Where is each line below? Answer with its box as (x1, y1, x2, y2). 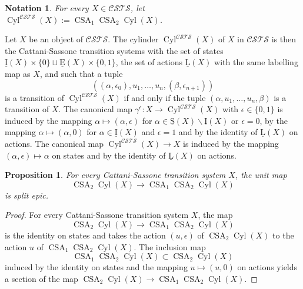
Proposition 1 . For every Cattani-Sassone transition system (5, 169, 226, 181)
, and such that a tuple (39, 67, 123, 79)
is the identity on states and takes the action (5, 228, 166, 241)
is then (271, 33, 296, 45)
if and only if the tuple (124, 91, 206, 103)
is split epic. (5, 189, 49, 201)
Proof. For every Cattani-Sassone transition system (5, 209, 189, 221)
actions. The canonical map (5, 137, 104, 149)
